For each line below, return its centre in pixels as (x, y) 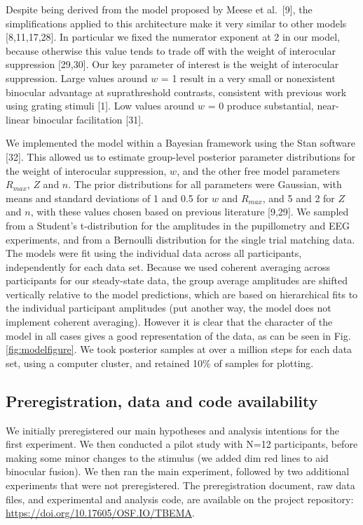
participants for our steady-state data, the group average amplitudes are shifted (177, 280)
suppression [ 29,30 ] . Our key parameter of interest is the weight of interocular (172, 64)
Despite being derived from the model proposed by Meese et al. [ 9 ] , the (159, 9)
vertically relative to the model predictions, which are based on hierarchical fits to (182, 294)
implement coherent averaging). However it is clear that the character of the (169, 322)
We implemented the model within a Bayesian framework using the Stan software (181, 143)
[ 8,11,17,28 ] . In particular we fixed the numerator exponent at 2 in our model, (173, 37)
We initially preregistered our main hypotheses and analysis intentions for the (172, 430)
